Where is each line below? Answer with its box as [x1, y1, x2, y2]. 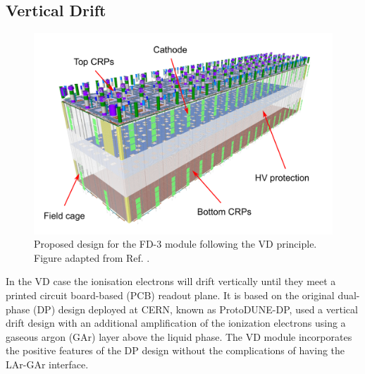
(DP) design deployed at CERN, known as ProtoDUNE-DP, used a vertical [32, 301, 358, 316]
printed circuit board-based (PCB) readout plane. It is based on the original [6, 288, 335, 303]
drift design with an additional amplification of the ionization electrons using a [6, 315, 346, 330]
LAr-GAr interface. [6, 357, 89, 371]
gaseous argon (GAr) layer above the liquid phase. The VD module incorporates [6, 329, 352, 344]
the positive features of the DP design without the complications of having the [6, 343, 345, 358]
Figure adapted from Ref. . [34, 250, 150, 265]
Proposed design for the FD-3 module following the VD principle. [34, 236, 317, 251]
